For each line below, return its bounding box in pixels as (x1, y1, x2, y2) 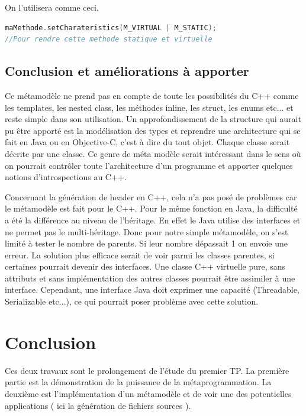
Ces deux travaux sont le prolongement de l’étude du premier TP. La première (5, 364, 289, 376)
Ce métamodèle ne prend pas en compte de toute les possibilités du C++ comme (5, 89, 299, 101)
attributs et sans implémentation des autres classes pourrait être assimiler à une (5, 271, 295, 284)
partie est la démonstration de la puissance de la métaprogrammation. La (5, 376, 272, 388)
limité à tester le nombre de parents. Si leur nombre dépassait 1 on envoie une (5, 237, 288, 249)
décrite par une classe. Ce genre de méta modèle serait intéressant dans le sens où (5, 147, 301, 159)
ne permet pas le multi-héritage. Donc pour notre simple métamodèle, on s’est (5, 225, 288, 238)
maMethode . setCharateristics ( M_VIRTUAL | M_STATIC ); (5, 23, 217, 32)
